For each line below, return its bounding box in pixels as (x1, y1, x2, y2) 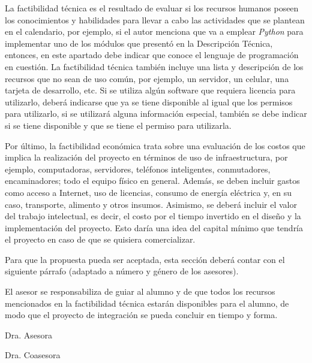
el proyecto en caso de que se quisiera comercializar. (5, 233, 196, 246)
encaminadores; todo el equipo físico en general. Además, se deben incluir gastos (5, 174, 300, 187)
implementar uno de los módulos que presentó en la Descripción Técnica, (5, 37, 273, 49)
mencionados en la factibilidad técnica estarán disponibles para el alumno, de (5, 297, 289, 309)
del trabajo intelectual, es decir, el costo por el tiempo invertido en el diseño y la (5, 210, 301, 222)
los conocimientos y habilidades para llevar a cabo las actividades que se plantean (5, 13, 305, 26)
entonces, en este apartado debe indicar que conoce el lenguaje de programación (5, 49, 299, 61)
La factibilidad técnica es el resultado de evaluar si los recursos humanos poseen (5, 2, 299, 14)
